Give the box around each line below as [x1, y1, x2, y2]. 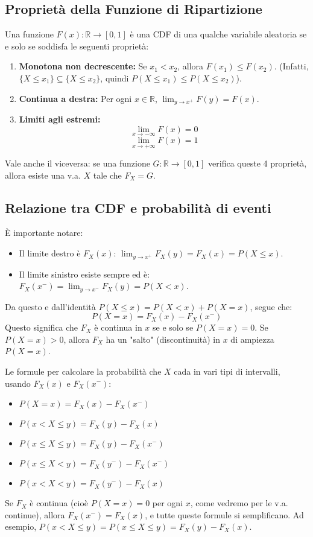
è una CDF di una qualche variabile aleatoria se [130, 28, 307, 40]
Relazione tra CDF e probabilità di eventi [5, 198, 271, 217]
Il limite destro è [19, 247, 81, 259]
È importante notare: [5, 226, 83, 239]
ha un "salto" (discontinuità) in [106, 332, 221, 345]
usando [5, 377, 31, 389]
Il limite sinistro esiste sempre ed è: [19, 267, 150, 280]
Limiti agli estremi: [19, 113, 101, 126]
